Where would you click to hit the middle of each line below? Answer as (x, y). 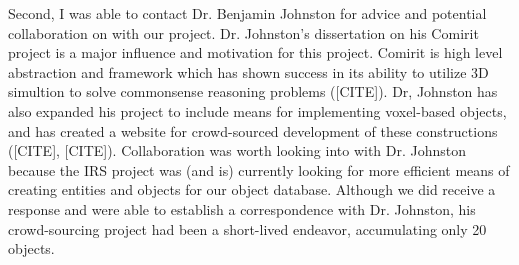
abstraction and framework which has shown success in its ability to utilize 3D (248, 71)
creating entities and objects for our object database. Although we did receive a (252, 189)
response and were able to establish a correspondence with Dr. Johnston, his (242, 208)
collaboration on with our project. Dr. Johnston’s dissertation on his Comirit (243, 32)
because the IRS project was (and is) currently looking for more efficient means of (259, 169)
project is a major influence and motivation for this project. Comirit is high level (255, 52)
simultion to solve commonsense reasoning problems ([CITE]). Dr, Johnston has (253, 91)
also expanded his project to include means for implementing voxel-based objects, (257, 110)
